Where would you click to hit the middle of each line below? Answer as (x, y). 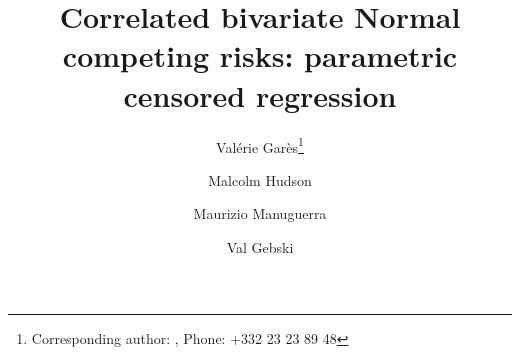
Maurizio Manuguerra (260, 213)
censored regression (260, 94)
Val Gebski (260, 246)
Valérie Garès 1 (260, 145)
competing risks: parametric (260, 55)
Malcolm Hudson (260, 179)
